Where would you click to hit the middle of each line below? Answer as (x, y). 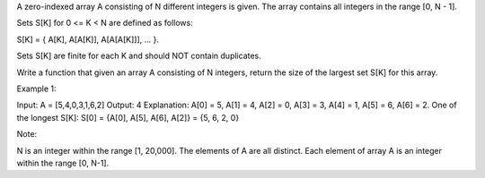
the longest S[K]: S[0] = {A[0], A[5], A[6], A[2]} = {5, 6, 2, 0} (128, 117)
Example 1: (36, 89)
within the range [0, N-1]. (63, 163)
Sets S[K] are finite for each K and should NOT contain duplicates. (139, 56)
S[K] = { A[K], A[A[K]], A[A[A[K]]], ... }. (88, 39)
